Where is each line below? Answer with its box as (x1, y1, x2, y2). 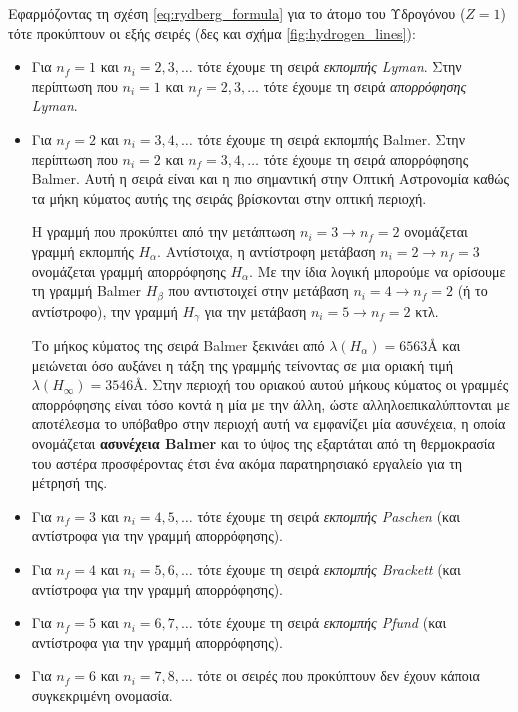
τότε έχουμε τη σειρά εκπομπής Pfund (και (197, 612, 447, 633)
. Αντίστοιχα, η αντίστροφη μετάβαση (157, 240, 376, 261)
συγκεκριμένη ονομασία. (31, 684, 173, 705)
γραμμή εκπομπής (31, 240, 134, 261)
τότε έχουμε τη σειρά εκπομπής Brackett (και (197, 558, 461, 579)
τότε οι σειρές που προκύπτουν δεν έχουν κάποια (197, 665, 480, 686)
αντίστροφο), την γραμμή (31, 300, 178, 321)
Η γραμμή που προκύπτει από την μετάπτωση (31, 221, 296, 242)
